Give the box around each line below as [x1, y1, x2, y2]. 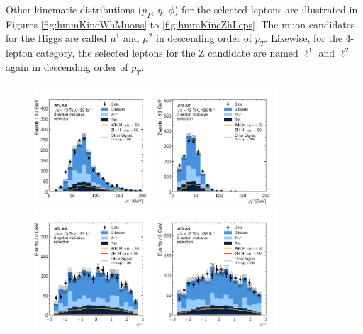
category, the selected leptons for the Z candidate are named [35, 45, 298, 60]
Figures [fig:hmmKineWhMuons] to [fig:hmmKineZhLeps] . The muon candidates [6, 16, 355, 31]
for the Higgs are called [6, 30, 107, 45]
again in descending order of [6, 59, 128, 74]
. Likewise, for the [264, 30, 342, 45]
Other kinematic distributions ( [6, 2, 142, 16]
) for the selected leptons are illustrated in [174, 2, 358, 16]
